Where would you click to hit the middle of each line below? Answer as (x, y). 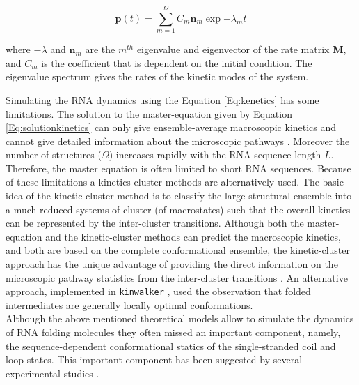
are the (100, 49)
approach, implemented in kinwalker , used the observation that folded (158, 291)
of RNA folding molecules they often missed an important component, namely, (173, 332)
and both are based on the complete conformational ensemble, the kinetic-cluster (178, 250)
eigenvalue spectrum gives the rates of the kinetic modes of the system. (157, 76)
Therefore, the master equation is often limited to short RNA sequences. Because (178, 168)
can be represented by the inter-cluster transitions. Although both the (155, 223)
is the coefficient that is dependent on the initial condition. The (177, 62)
